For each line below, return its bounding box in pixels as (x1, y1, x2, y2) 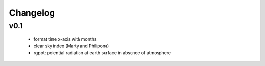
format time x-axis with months (33, 36, 97, 42)
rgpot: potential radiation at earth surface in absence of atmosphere (33, 49, 171, 56)
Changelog (9, 7, 55, 18)
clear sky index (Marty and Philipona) (33, 43, 109, 49)
